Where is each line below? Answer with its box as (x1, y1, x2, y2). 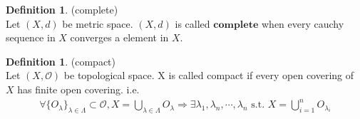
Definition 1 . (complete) (6, 2, 118, 16)
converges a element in (70, 30, 169, 45)
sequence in (6, 30, 56, 45)
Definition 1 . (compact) (6, 53, 115, 68)
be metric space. (62, 16, 133, 31)
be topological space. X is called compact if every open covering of (63, 68, 354, 83)
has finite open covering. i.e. (17, 81, 140, 96)
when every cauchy (262, 16, 344, 31)
